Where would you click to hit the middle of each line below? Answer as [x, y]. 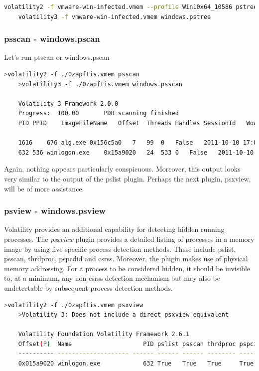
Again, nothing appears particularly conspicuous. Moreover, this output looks [122, 169]
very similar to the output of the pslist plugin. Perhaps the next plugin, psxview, [128, 178]
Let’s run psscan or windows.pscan [57, 57]
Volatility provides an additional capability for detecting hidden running [114, 229]
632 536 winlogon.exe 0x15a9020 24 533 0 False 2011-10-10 [136, 152]
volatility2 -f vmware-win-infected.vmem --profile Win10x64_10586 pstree [131, 7]
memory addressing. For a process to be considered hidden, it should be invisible [127, 268]
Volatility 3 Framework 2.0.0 [68, 103]
